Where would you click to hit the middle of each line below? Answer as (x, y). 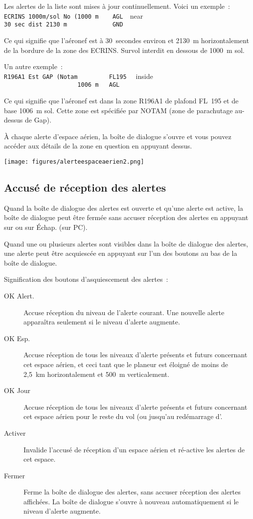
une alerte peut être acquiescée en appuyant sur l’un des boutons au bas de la (121, 253)
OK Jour (17, 390)
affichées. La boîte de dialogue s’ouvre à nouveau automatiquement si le (131, 501)
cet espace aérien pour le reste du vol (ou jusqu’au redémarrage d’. (123, 416)
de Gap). (38, 120)
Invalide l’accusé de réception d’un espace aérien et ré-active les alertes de (134, 449)
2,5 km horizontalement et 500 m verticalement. (96, 374)
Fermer (15, 475)
